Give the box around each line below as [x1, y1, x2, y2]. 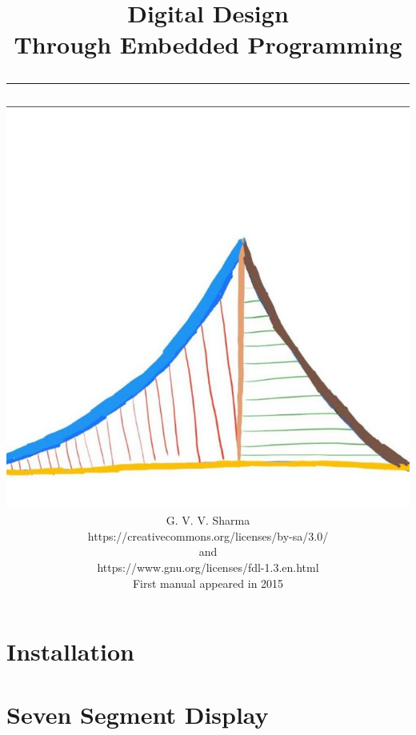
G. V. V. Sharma [166, 512, 250, 529]
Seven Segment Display [6, 697, 269, 730]
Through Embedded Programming [14, 28, 402, 61]
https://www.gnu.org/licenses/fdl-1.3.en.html [97, 558, 319, 575]
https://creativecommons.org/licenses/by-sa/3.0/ [87, 527, 329, 544]
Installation [6, 635, 134, 668]
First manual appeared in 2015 [132, 574, 284, 591]
